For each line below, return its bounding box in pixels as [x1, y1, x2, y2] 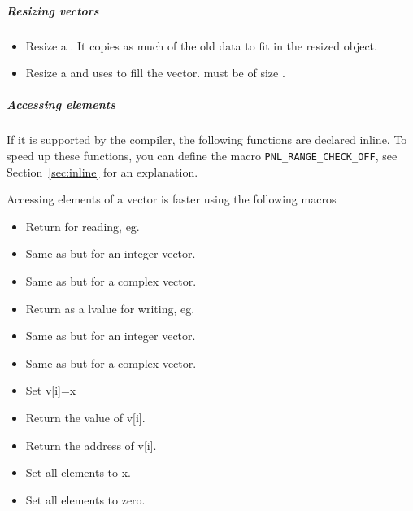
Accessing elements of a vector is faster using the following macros [7, 190, 337, 207]
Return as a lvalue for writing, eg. [25, 299, 195, 317]
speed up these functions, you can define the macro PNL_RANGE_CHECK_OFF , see [7, 146, 398, 164]
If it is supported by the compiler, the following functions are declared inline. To [7, 131, 407, 148]
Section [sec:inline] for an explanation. [7, 163, 198, 180]
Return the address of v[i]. [25, 436, 157, 453]
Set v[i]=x [25, 382, 76, 399]
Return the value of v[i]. [25, 408, 146, 426]
